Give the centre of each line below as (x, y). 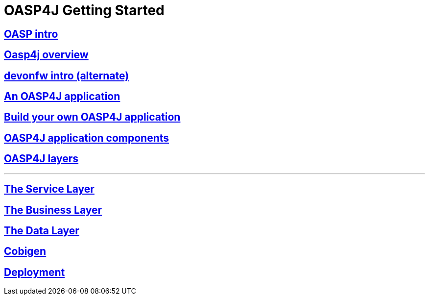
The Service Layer (49, 189)
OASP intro (31, 34)
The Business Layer (53, 210)
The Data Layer (42, 230)
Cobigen (25, 251)
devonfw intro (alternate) (67, 75)
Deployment (35, 272)
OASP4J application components (87, 138)
